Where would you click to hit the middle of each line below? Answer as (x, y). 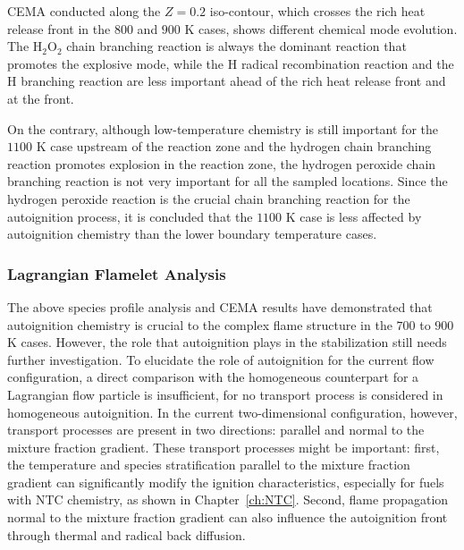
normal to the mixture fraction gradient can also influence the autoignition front (228, 517)
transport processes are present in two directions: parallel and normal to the (216, 430)
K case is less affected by (354, 216)
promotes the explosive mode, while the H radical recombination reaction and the (231, 63)
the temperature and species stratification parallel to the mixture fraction (209, 465)
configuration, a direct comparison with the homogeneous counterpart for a (213, 377)
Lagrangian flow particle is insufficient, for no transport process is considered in (225, 394)
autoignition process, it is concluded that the (130, 216)
